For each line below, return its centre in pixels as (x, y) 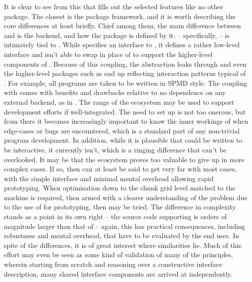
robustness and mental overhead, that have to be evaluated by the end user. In (122, 235)
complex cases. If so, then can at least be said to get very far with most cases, (120, 169)
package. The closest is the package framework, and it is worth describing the (120, 16)
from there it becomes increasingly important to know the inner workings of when (126, 121)
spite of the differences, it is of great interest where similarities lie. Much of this (123, 245)
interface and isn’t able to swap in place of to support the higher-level (108, 54)
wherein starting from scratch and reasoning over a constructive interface (113, 264)
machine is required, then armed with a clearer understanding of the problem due (126, 197)
